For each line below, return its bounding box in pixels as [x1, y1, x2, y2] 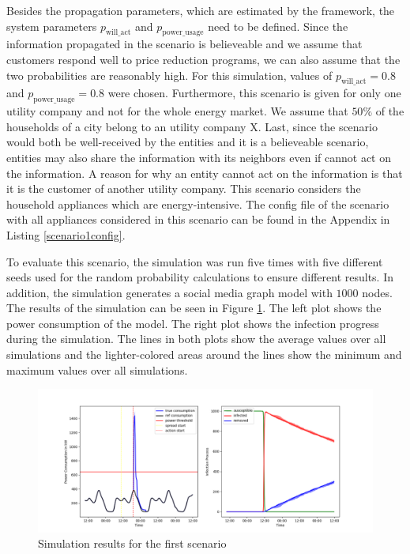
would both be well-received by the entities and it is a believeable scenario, [6, 134, 369, 150]
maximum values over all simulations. [6, 361, 188, 378]
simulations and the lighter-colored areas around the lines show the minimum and [6, 346, 402, 363]
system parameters [6, 17, 97, 34]
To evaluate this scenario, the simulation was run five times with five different [6, 253, 383, 269]
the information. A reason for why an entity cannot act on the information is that [6, 164, 403, 181]
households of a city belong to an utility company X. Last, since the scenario [6, 118, 378, 134]
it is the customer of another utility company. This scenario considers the [6, 180, 361, 197]
